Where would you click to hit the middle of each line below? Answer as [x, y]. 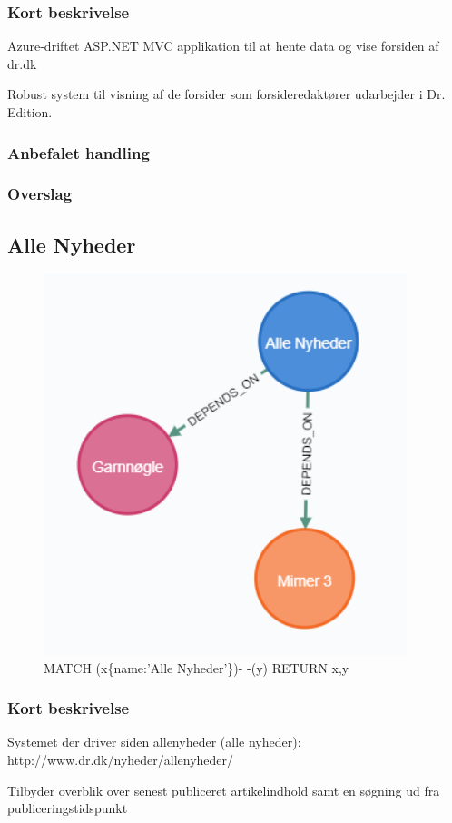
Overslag [40, 194]
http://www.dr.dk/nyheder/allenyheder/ [121, 759]
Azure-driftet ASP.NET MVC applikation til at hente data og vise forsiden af [223, 46]
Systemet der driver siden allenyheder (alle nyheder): [154, 742]
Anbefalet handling [79, 152]
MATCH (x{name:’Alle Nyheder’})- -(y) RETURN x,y [197, 667]
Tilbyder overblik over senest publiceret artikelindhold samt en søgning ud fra [224, 790]
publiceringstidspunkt [68, 808]
